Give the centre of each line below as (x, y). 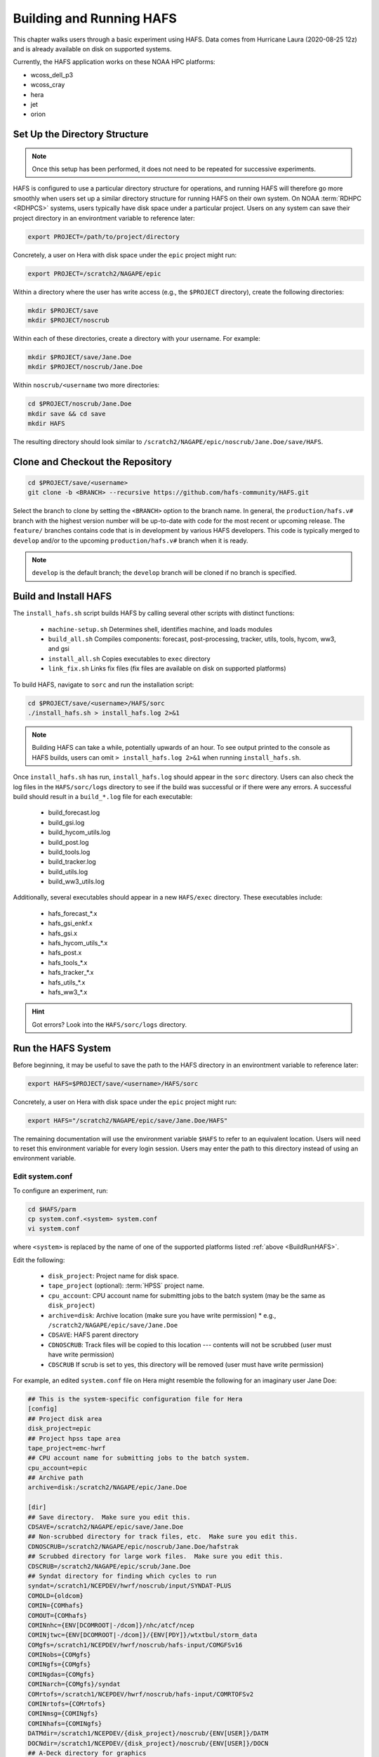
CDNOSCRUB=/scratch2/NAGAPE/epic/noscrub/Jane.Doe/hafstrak (133, 1547)
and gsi (59, 649)
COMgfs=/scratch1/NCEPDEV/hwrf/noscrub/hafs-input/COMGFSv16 (135, 1645)
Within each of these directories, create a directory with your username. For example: (137, 338)
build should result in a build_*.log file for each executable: (103, 796)
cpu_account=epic (58, 1468)
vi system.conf (54, 1229)
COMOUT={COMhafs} (58, 1615)
